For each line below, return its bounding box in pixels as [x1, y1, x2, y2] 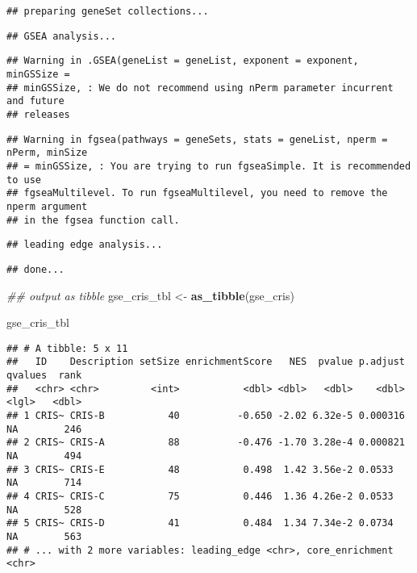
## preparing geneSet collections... [6, 6, 209, 17]
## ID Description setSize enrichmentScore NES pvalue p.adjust [6, 356, 405, 368]
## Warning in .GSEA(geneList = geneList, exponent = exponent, [6, 55, 359, 67]
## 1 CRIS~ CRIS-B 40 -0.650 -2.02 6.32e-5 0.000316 [6, 409, 405, 421]
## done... [6, 263, 65, 275]
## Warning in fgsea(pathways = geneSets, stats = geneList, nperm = [6, 133, 388, 145]
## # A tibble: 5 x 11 [6, 342, 128, 354]
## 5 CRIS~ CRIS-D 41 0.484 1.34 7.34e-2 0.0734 [6, 517, 394, 529]
